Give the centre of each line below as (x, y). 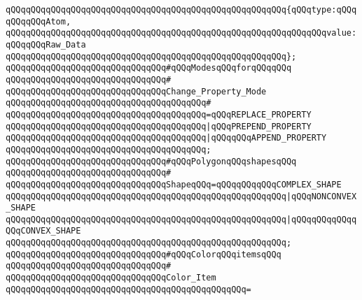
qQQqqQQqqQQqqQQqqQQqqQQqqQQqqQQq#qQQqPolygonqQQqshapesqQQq (151, 161)
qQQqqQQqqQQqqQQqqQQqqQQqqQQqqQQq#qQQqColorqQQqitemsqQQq (144, 254)
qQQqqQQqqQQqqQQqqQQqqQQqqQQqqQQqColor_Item (111, 278)
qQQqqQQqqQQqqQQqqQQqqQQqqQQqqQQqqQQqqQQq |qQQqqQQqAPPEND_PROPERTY (166, 138)
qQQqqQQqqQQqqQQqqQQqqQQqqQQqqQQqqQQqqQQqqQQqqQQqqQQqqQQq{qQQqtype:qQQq (181, 10)
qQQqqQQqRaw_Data (46, 44)
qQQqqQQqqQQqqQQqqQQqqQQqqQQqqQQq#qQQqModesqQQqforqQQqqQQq (149, 68)
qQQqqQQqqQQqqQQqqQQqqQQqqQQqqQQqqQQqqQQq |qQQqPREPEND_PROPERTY (159, 126)
